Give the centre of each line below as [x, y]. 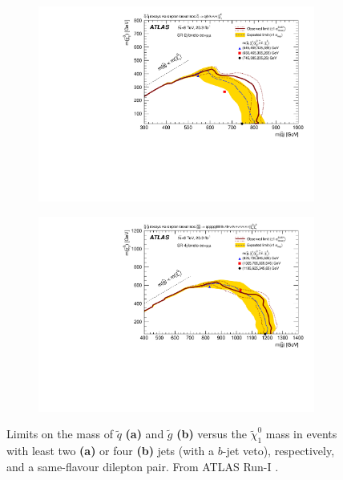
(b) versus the [212, 434]
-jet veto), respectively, [278, 451]
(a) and [145, 434]
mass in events [301, 434]
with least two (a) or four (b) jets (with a [111, 451]
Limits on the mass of [60, 434]
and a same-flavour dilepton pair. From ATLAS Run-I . [143, 466]
